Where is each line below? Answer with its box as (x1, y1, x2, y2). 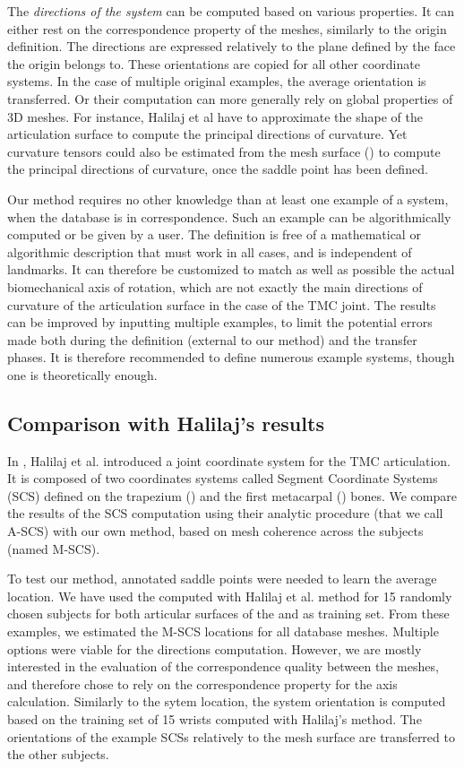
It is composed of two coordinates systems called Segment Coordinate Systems (7, 469, 438, 488)
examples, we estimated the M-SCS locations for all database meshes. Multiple (7, 622, 439, 641)
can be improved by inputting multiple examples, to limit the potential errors (7, 313, 433, 332)
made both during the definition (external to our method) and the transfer (7, 330, 417, 349)
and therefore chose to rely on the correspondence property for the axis (7, 674, 398, 693)
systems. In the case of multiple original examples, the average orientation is (7, 72, 426, 91)
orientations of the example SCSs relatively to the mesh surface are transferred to (7, 727, 455, 746)
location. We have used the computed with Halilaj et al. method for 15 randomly (7, 586, 452, 605)
